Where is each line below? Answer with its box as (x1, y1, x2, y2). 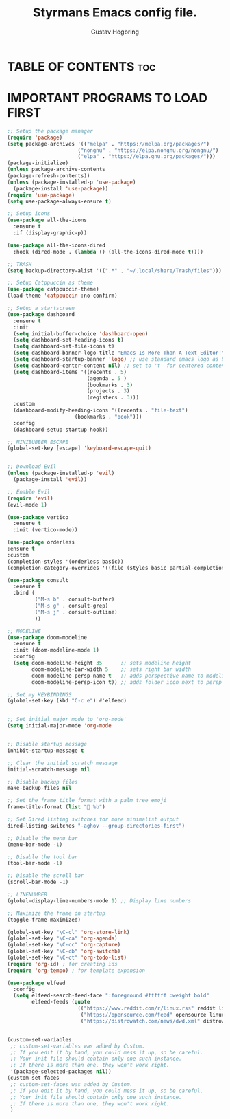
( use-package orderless (7, 539, 75, 546)
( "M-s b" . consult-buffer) (34, 596, 115, 603)
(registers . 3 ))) (86, 394, 139, 401)
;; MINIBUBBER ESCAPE (7, 439, 69, 445)
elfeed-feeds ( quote (31, 999, 90, 1006)
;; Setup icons (7, 210, 51, 217)
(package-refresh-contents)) (7, 173, 90, 179)
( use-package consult (7, 577, 69, 584)
